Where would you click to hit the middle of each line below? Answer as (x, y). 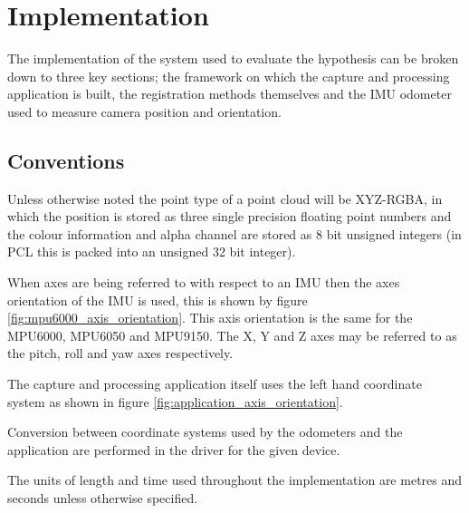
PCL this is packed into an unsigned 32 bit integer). (152, 252)
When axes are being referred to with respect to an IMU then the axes (204, 282)
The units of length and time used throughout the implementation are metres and (235, 480)
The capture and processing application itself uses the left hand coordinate (215, 384)
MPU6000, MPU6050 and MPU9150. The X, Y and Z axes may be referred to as (232, 335)
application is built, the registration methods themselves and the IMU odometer (230, 94)
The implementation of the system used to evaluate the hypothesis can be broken (233, 58)
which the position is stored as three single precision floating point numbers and (230, 216)
